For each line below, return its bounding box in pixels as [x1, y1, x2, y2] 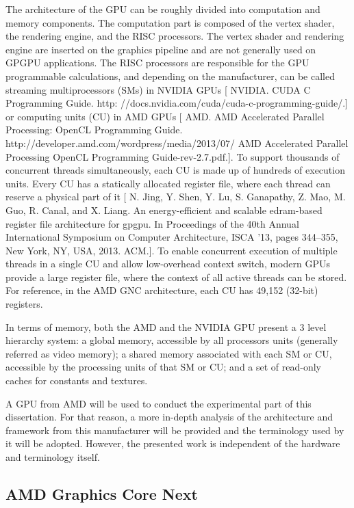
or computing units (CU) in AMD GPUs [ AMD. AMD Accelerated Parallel [5, 109, 325, 123]
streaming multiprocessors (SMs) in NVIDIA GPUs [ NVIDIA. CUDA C [5, 82, 311, 96]
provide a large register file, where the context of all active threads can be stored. [5, 269, 347, 284]
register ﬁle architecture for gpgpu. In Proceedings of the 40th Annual [5, 216, 299, 230]
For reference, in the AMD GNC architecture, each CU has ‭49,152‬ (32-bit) [5, 283, 318, 297]
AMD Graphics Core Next [5, 483, 198, 504]
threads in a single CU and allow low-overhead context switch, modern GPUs [5, 256, 330, 271]
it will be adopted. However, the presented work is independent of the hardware [5, 436, 340, 451]
